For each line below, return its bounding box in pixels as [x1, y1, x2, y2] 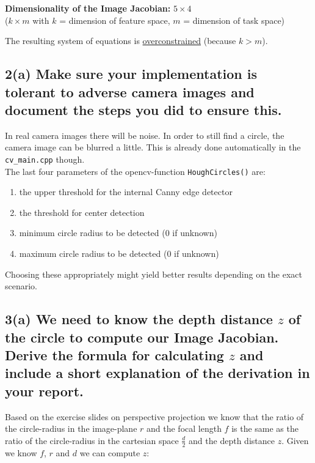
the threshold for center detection [19, 206, 145, 218]
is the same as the [231, 422, 299, 435]
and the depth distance [189, 434, 275, 446]
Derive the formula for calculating [5, 346, 224, 364]
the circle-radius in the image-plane [5, 422, 137, 435]
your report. [5, 381, 84, 400]
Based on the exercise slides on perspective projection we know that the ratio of [5, 410, 304, 423]
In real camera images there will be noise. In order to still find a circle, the [5, 128, 284, 141]
